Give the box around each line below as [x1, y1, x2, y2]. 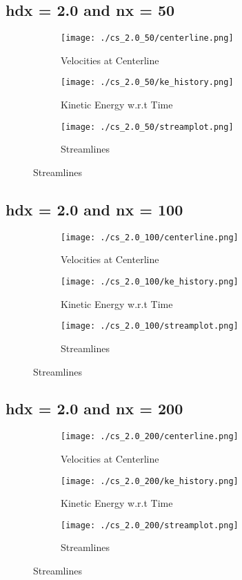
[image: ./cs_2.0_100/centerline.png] [61, 232, 239, 242]
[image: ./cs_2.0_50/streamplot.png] [61, 122, 234, 132]
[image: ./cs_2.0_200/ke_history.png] [61, 476, 239, 486]
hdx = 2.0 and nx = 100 [6, 198, 183, 220]
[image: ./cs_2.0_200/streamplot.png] [61, 520, 239, 530]
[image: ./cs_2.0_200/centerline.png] [61, 432, 239, 442]
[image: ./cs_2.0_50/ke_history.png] [61, 77, 234, 88]
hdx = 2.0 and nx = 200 [6, 398, 183, 419]
